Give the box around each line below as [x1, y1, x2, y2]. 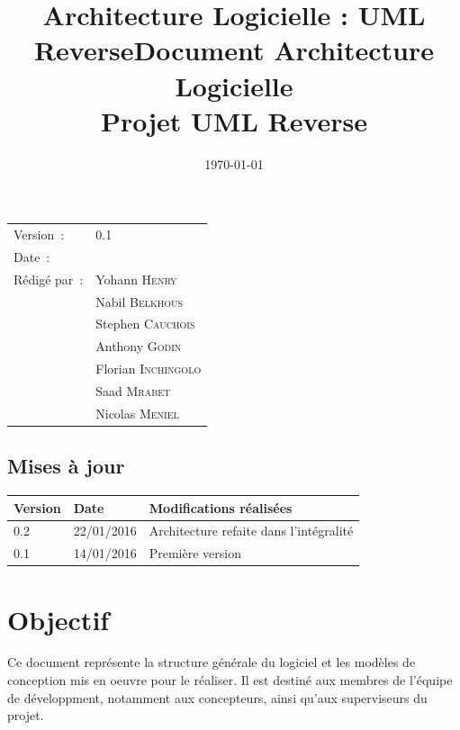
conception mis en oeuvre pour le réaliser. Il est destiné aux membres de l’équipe [7, 671, 453, 689]
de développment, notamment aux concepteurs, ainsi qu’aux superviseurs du [7, 688, 428, 707]
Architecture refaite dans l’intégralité [149, 521, 354, 540]
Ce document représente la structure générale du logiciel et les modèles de [7, 653, 416, 671]
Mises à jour [7, 452, 125, 480]
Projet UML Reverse [100, 102, 368, 139]
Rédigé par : [14, 269, 84, 288]
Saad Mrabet [95, 381, 171, 400]
